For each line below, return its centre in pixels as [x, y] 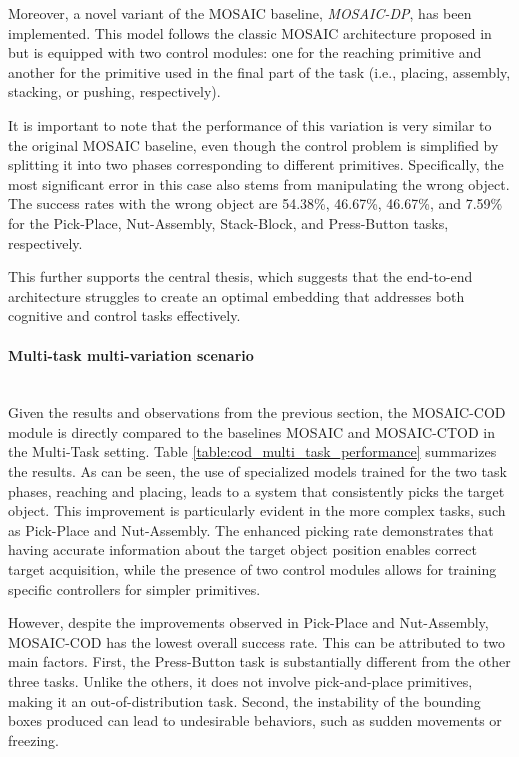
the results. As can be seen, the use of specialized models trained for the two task [257, 471]
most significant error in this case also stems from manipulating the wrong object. [259, 183]
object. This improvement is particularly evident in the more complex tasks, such [257, 510]
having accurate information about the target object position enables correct [242, 549]
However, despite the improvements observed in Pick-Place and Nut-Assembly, [248, 622]
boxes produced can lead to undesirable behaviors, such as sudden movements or [255, 720]
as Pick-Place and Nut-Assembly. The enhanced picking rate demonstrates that [251, 529]
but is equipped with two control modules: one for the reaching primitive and [245, 52]
